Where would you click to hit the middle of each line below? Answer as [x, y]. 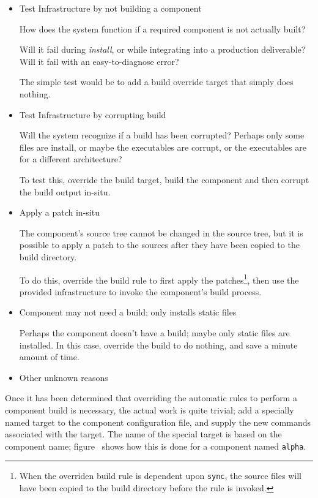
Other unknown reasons [64, 377]
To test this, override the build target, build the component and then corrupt [164, 179]
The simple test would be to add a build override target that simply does [156, 82]
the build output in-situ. [65, 191]
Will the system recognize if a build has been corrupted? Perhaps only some [162, 135]
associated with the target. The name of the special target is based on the [143, 434]
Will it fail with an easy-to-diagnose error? [99, 61]
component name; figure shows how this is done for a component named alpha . [156, 446]
